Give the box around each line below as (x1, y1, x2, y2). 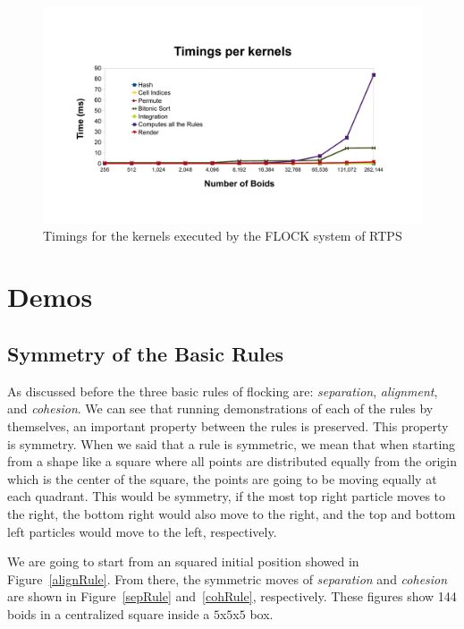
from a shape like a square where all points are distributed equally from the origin (7, 452, 458, 471)
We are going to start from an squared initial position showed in (7, 552, 359, 571)
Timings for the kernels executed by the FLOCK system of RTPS (43, 225, 402, 244)
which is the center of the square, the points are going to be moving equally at (7, 469, 437, 488)
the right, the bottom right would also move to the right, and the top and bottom (7, 504, 456, 523)
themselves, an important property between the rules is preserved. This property (7, 416, 449, 435)
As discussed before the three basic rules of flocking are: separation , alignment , (7, 381, 438, 400)
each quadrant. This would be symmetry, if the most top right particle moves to (7, 487, 446, 506)
